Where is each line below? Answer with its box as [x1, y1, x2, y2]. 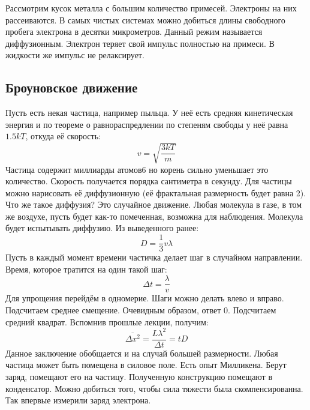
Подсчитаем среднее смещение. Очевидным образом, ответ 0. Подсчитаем [5, 303, 276, 316]
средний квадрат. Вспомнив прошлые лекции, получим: [5, 315, 209, 328]
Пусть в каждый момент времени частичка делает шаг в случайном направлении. [5, 251, 303, 264]
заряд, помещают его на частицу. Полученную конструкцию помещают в [5, 370, 273, 382]
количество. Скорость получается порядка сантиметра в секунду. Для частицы [5, 175, 292, 187]
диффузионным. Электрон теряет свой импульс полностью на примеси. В [5, 37, 275, 49]
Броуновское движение [5, 78, 138, 97]
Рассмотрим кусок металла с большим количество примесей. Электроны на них [5, 2, 297, 14]
